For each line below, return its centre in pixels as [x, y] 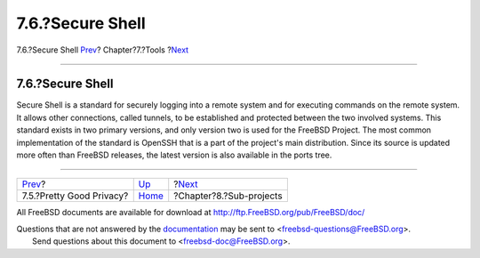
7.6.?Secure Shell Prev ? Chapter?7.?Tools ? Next [103, 50]
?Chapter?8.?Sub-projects [228, 196]
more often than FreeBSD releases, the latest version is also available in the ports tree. [174, 155]
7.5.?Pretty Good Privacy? [75, 196]
